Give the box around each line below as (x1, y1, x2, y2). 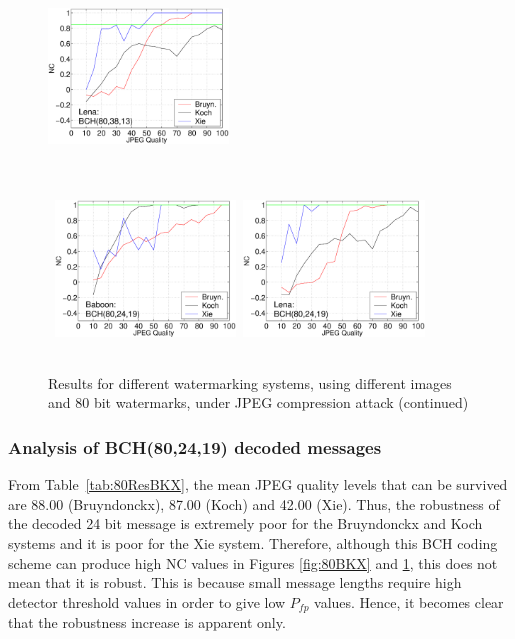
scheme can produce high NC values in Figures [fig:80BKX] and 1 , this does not (8, 552, 498, 573)
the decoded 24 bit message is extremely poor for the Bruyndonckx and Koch (8, 513, 483, 534)
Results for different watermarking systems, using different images (48, 372, 452, 393)
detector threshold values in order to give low (8, 591, 286, 612)
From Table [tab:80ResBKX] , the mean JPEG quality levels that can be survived (8, 474, 508, 495)
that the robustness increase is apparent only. (8, 612, 286, 633)
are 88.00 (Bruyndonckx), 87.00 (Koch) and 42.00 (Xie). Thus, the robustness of (8, 493, 500, 514)
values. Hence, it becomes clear (314, 591, 504, 612)
